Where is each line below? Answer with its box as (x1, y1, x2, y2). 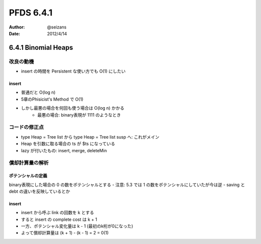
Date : (9, 30, 20, 36)
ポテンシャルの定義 (9, 173, 47, 179)
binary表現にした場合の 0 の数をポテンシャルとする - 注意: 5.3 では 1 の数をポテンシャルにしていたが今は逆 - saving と (9, 182, 245, 187)
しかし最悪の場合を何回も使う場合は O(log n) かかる (21, 105, 125, 111)
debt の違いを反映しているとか (9, 188, 70, 194)
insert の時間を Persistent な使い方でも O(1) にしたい (21, 68, 126, 74)
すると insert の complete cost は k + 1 (21, 216, 98, 222)
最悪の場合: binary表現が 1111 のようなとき (37, 112, 121, 118)
